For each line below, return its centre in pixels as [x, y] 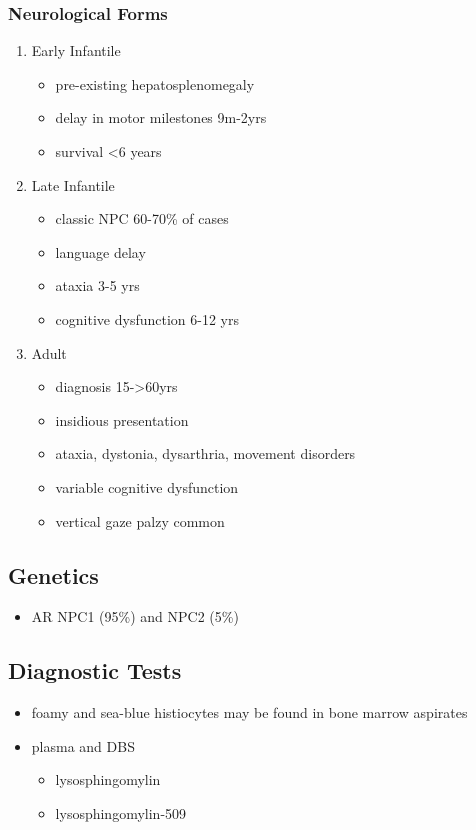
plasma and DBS [83, 745]
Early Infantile [76, 50]
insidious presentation [122, 419]
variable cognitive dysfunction [147, 486]
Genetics [53, 574]
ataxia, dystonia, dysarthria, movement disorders [205, 453]
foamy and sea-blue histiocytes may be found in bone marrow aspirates [249, 712]
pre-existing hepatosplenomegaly [155, 83]
